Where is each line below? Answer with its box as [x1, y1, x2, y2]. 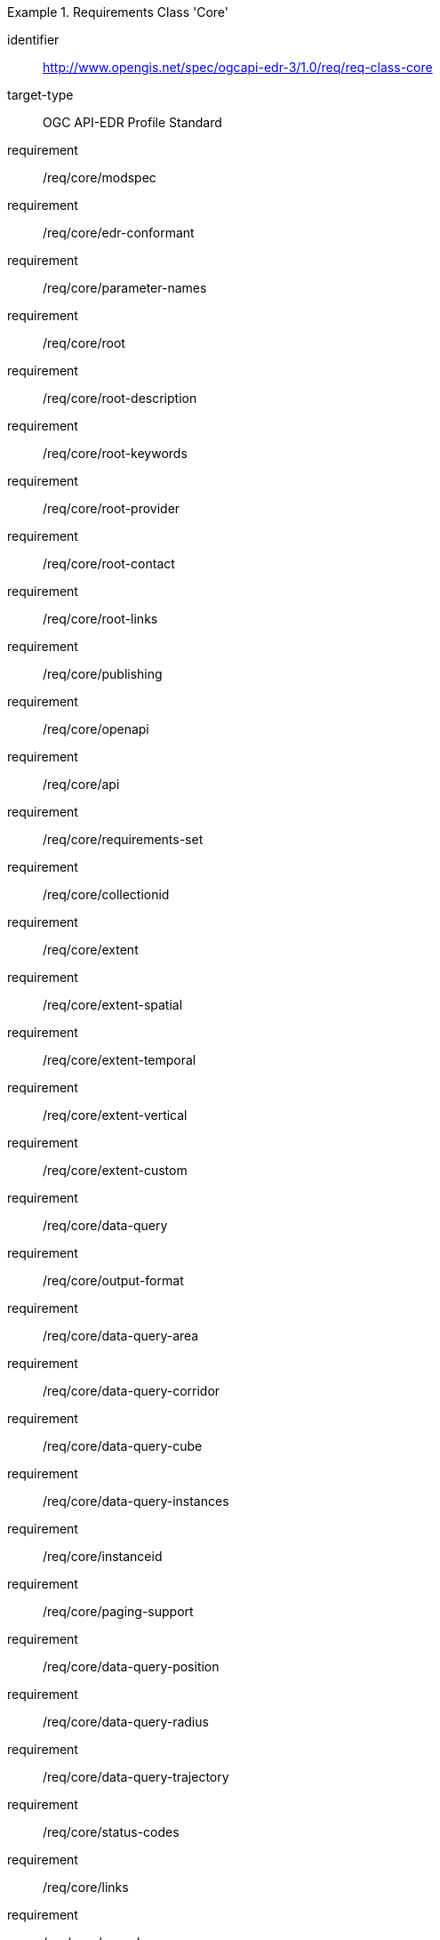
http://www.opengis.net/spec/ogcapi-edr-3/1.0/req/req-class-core [43, 60, 433, 75]
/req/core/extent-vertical [43, 1107, 188, 1123]
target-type [7, 87, 74, 102]
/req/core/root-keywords [43, 446, 188, 461]
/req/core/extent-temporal [43, 1052, 196, 1067]
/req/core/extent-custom [43, 1163, 188, 1178]
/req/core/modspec [43, 170, 156, 185]
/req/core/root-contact [43, 556, 175, 571]
